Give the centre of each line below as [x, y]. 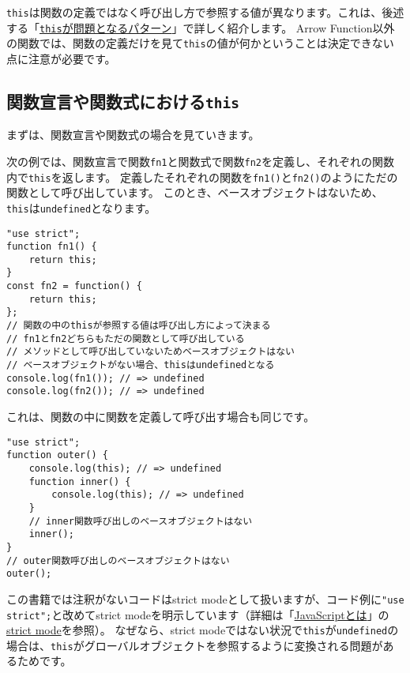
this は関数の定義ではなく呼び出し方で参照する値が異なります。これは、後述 [205, 12]
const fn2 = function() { [74, 286]
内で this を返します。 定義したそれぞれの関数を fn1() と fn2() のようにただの [202, 177]
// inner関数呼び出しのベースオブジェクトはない [141, 521]
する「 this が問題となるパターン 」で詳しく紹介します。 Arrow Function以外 [201, 27]
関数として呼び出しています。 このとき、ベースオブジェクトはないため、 [195, 192]
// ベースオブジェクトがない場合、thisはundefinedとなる [141, 365]
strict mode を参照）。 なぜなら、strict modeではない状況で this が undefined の [203, 630]
